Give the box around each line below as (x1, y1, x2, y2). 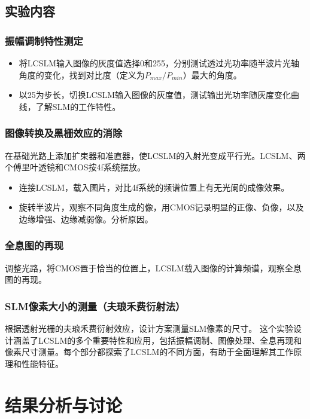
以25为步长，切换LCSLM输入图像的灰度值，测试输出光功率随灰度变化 (19, 88, 291, 101)
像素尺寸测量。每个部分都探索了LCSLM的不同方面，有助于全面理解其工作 (5, 345, 294, 358)
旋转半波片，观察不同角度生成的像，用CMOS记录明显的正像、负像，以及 (19, 201, 304, 213)
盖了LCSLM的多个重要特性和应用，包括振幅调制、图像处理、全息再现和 (21, 334, 302, 346)
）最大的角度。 (183, 68, 242, 81)
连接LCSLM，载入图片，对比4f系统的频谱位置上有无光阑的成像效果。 (19, 181, 290, 193)
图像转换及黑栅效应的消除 (5, 126, 123, 140)
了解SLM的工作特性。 (35, 100, 121, 112)
